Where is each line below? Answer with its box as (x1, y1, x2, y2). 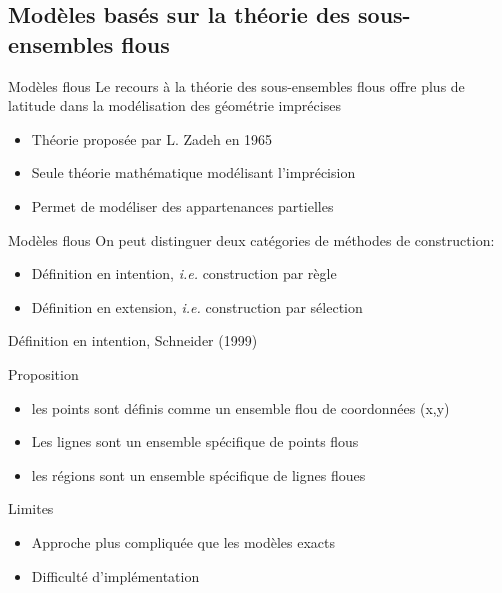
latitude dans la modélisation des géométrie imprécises (8, 95, 341, 116)
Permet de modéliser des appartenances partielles (31, 195, 334, 216)
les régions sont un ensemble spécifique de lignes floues (31, 464, 366, 485)
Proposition (8, 363, 79, 384)
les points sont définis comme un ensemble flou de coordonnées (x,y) (31, 397, 450, 418)
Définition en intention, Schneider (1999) (8, 330, 258, 351)
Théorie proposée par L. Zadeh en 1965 (31, 128, 273, 149)
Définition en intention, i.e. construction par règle (31, 263, 337, 284)
